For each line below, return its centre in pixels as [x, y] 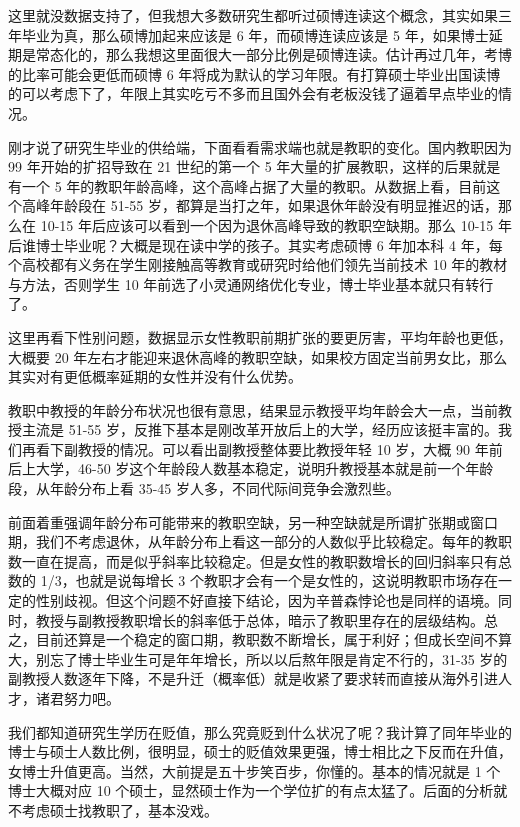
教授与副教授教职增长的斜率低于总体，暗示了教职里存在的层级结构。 [259, 619]
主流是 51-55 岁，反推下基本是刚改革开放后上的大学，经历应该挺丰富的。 [259, 429]
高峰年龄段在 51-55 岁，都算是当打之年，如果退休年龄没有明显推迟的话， [259, 205]
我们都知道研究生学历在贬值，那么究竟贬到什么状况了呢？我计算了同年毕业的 [260, 731]
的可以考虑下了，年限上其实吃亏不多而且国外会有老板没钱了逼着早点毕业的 [253, 93]
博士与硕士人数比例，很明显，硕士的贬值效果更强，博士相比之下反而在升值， [260, 751]
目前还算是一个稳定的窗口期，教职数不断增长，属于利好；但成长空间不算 [273, 639]
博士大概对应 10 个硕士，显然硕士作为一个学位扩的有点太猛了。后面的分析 [251, 790]
